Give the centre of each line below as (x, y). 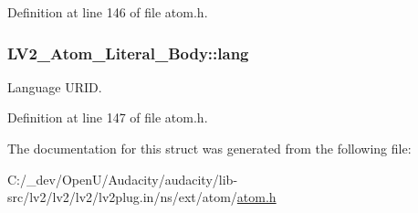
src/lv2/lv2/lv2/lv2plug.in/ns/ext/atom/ (122, 197)
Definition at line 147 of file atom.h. (108, 117)
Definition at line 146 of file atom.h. (108, 12)
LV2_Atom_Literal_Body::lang (128, 53)
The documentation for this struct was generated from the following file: (209, 148)
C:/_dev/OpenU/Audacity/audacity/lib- (123, 179)
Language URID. (55, 86)
